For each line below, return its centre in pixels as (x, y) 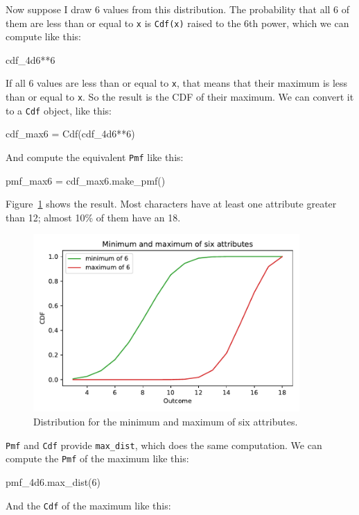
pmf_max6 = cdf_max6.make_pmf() (86, 180)
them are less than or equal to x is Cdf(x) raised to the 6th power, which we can (177, 23)
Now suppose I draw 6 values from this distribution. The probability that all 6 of (178, 9)
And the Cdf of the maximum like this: (88, 505)
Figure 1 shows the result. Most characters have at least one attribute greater (171, 204)
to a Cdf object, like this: (59, 110)
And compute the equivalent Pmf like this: (95, 157)
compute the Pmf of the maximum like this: (97, 458)
